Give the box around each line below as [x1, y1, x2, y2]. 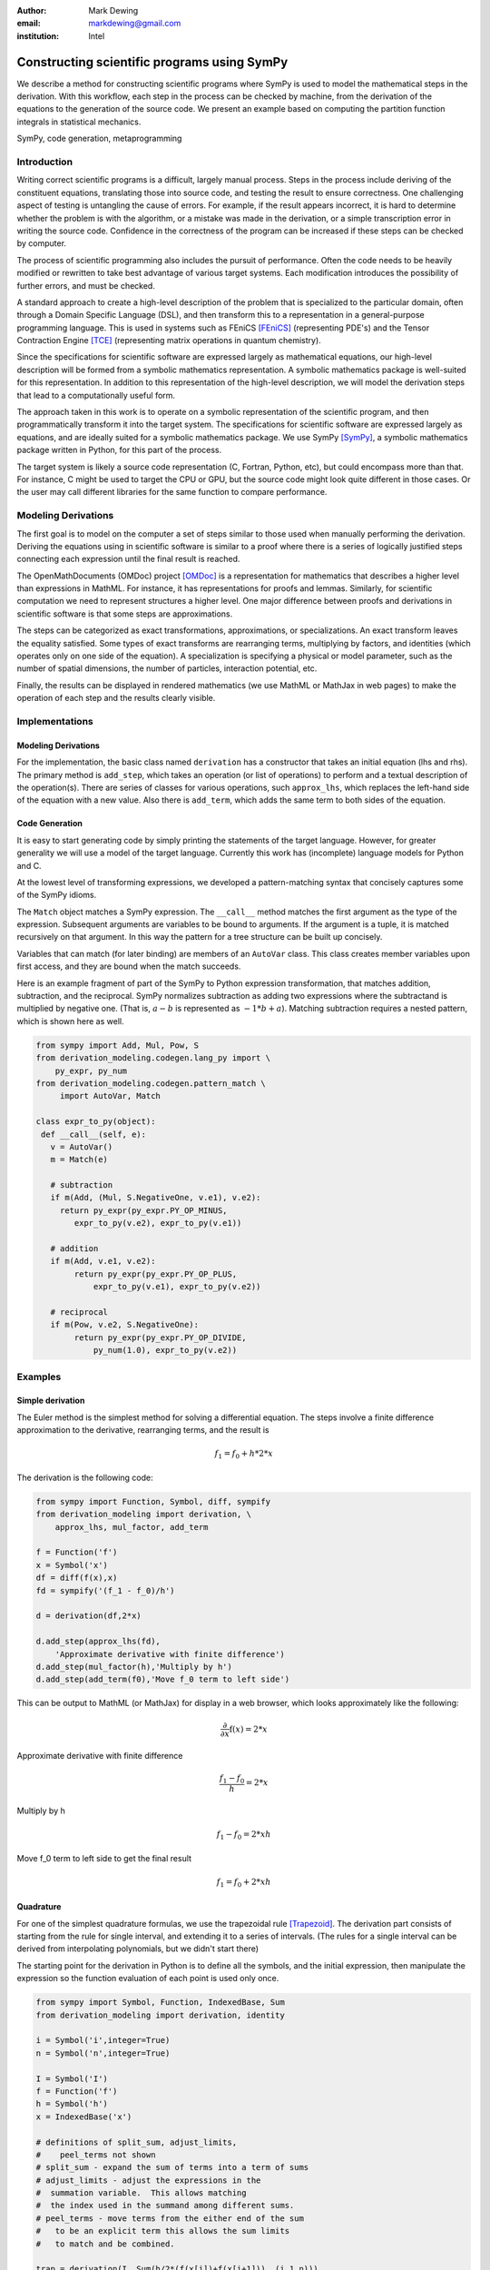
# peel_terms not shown [35, 2149, 156, 2160]
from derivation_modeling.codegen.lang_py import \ [35, 1053, 271, 1063]
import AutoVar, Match [59, 1091, 161, 1101]
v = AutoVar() [50, 1141, 113, 1152]
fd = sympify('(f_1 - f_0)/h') [35, 1585, 176, 1595]
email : [16, 18, 41, 29]
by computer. [16, 238, 67, 249]
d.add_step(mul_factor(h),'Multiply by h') [35, 1662, 233, 1672]
